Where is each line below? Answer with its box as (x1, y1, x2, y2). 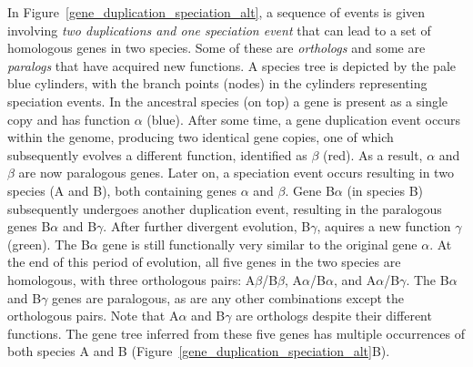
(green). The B (7, 234, 90, 253)
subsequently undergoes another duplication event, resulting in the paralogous (7, 199, 442, 218)
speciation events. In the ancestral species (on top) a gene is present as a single (7, 91, 448, 110)
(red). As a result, (323, 145, 423, 164)
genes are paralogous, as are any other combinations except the (52, 288, 405, 307)
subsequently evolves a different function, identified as (7, 145, 307, 164)
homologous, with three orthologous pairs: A (7, 270, 256, 289)
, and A (333, 270, 377, 289)
